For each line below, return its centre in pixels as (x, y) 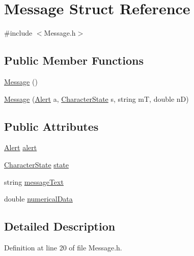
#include (18, 33)
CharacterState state (36, 164)
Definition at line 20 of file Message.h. (63, 247)
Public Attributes (51, 126)
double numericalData (38, 199)
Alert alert (21, 147)
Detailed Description (60, 226)
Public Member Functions (74, 60)
